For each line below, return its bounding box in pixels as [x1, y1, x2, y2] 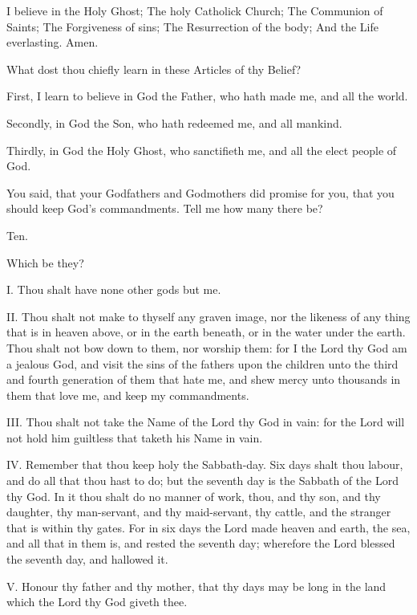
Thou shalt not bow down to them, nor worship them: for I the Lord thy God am [6, 339, 407, 356]
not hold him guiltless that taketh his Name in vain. [6, 429, 263, 446]
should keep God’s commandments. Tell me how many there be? [6, 200, 323, 217]
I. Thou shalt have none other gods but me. [6, 281, 221, 298]
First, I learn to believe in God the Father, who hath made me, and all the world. [6, 88, 408, 104]
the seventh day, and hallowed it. [6, 551, 168, 568]
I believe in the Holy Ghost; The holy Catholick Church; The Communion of [6, 2, 383, 18]
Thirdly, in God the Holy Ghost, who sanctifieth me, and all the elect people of [6, 141, 397, 158]
